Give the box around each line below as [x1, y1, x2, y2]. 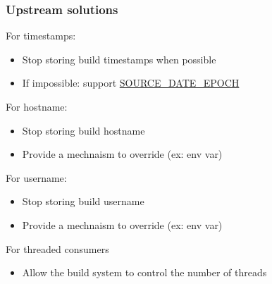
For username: [6, 170, 67, 185]
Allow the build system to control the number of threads [22, 265, 267, 280]
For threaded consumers [6, 241, 109, 256]
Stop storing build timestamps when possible [22, 51, 216, 66]
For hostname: [6, 99, 68, 113]
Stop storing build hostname [22, 123, 145, 137]
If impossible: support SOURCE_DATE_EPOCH [22, 75, 240, 90]
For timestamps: [6, 28, 76, 43]
